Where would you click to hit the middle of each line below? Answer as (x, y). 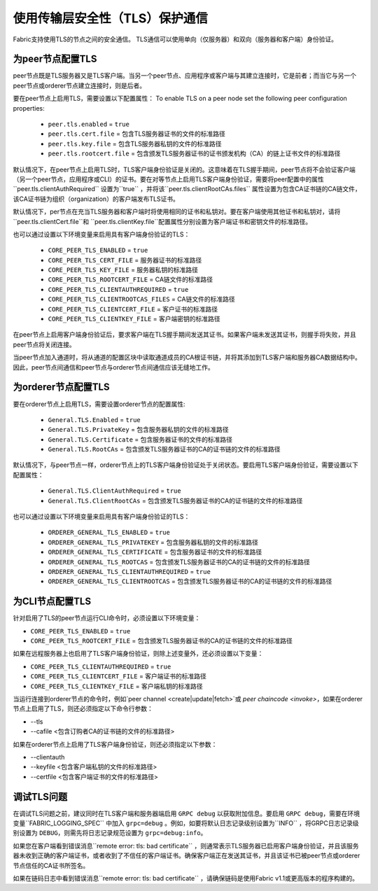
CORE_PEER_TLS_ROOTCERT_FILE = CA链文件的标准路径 (131, 279)
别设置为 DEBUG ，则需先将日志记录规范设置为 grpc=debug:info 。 (110, 833)
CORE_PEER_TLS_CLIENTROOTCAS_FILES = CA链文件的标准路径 (141, 299)
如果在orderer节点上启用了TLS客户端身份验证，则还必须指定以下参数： (115, 744)
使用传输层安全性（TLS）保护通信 (110, 18)
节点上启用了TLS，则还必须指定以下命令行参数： (83, 709)
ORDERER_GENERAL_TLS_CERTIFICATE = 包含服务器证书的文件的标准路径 (155, 552)
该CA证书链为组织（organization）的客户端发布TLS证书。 (96, 199)
